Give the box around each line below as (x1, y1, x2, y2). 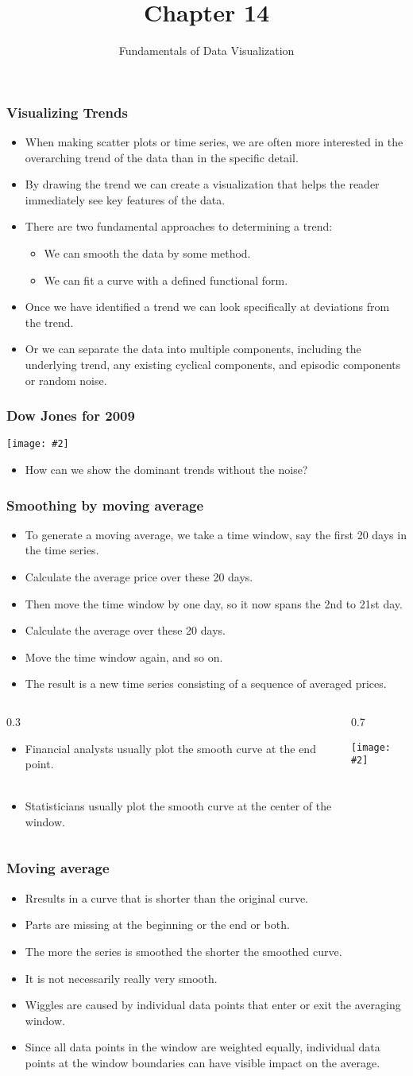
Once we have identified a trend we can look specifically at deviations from (25, 298, 390, 315)
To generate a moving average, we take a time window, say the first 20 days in (25, 526, 407, 542)
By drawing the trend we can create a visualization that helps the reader (25, 176, 380, 192)
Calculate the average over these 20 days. (25, 622, 226, 639)
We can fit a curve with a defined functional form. (44, 271, 288, 288)
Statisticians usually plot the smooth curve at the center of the (25, 798, 332, 814)
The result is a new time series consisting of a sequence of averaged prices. (25, 675, 387, 692)
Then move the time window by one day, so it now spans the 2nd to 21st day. (25, 595, 403, 612)
